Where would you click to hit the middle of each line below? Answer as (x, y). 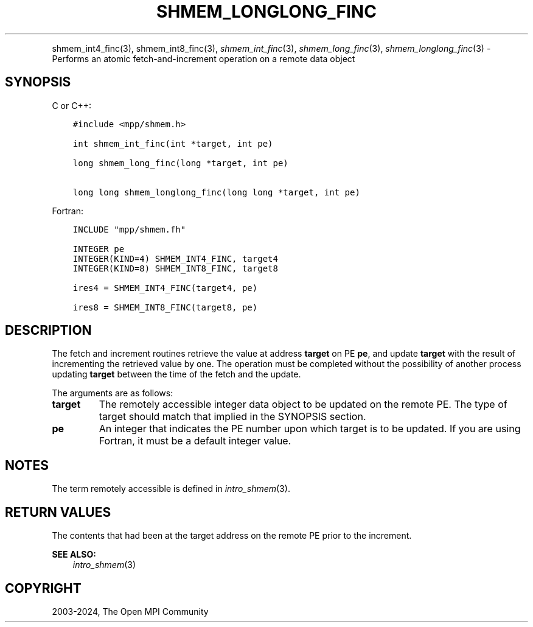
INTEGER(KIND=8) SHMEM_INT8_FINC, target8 (175, 268)
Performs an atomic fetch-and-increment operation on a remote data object (204, 58)
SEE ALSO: (74, 555)
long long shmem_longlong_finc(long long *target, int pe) (216, 192)
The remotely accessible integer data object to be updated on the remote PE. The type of (303, 405)
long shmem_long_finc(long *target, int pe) (180, 163)
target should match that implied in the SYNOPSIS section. (232, 417)
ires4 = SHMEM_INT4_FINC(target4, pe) (165, 288)
